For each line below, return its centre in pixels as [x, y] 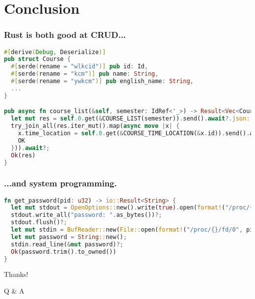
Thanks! [16, 274]
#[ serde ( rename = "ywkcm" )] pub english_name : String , [102, 81]
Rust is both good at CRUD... [65, 35]
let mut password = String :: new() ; [69, 237]
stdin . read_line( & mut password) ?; [67, 244]
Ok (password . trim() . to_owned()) [64, 252]
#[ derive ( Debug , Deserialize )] [55, 52]
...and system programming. [61, 183]
